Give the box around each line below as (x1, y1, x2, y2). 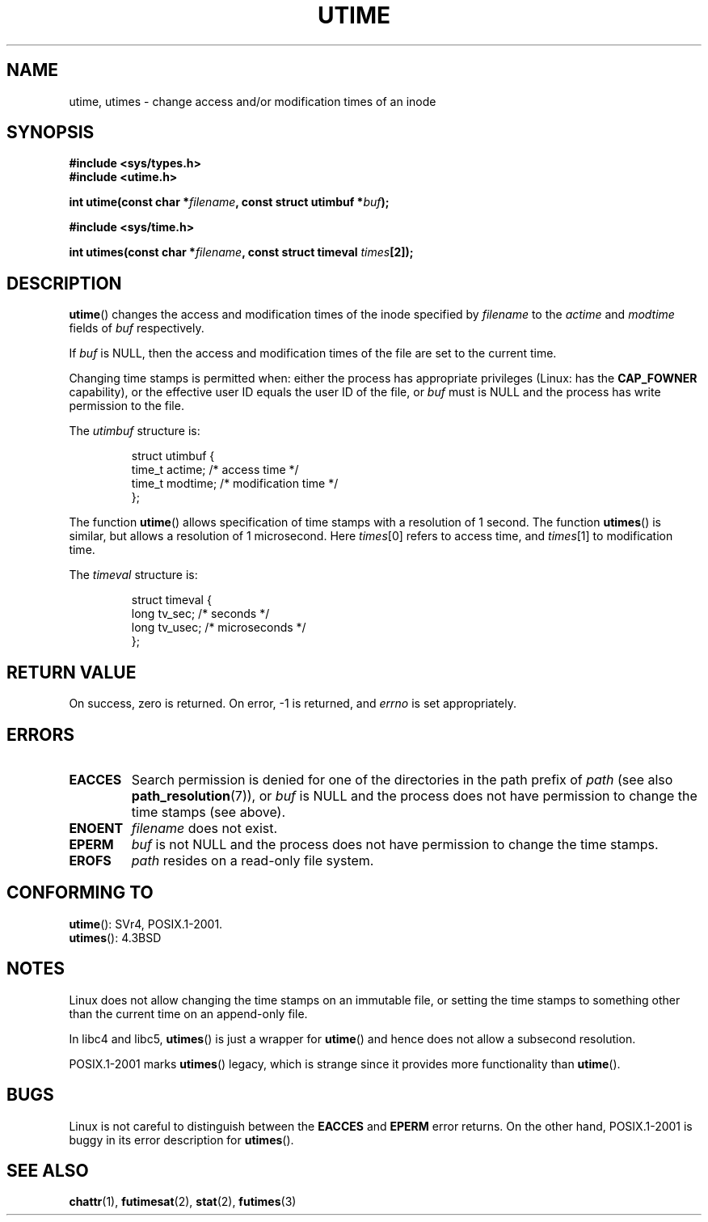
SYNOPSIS (6, 122, 95, 143)
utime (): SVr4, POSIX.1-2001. (69, 916, 223, 931)
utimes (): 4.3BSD (69, 930, 162, 945)
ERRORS (6, 724, 75, 745)
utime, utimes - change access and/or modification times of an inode (69, 94, 436, 108)
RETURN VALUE (6, 662, 137, 683)
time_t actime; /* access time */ (131, 463, 299, 477)
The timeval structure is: (69, 568, 198, 582)
